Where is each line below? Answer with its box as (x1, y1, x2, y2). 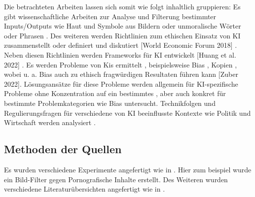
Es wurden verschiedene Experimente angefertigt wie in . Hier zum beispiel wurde (4, 164, 252, 174)
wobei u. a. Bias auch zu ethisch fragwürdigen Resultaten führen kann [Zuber (4, 69, 238, 79)
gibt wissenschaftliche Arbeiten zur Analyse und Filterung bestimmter (4, 11, 217, 21)
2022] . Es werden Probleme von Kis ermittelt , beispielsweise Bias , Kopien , (4, 59, 237, 69)
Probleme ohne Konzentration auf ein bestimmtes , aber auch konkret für (4, 88, 226, 98)
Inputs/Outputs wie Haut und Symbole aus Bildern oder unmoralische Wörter (4, 21, 241, 31)
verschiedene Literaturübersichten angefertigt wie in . (4, 184, 165, 194)
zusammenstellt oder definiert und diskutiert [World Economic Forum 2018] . (4, 40, 237, 50)
